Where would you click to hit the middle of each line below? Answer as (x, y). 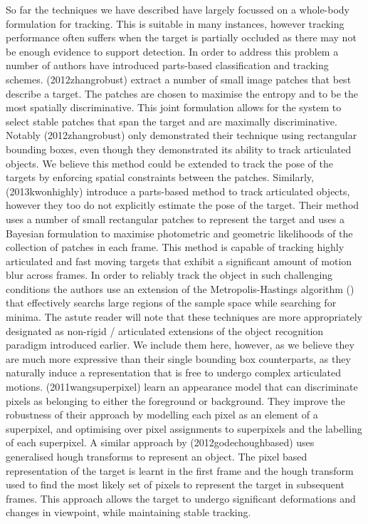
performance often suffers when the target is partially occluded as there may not (181, 37)
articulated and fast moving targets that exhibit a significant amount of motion (179, 261)
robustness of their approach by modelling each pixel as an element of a (162, 415)
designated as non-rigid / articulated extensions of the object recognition (165, 330)
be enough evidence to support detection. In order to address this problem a (172, 51)
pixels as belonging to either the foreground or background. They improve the (175, 400)
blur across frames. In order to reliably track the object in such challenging (169, 275)
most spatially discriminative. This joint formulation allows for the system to (174, 107)
